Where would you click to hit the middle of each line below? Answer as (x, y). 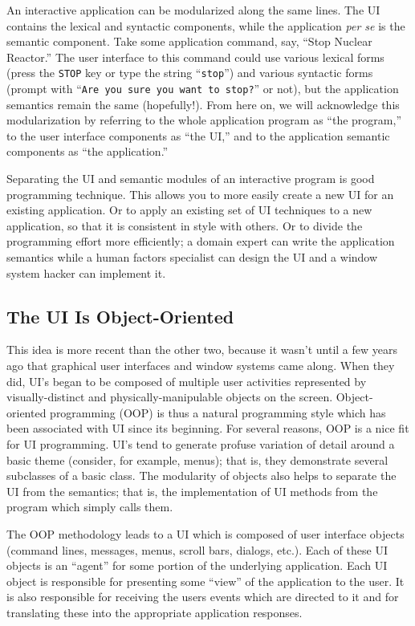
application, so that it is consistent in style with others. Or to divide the (185, 225)
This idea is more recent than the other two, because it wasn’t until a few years (202, 350)
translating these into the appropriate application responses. (155, 612)
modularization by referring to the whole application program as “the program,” (204, 120)
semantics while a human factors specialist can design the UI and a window (192, 257)
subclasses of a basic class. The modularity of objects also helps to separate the (201, 476)
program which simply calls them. (90, 507)
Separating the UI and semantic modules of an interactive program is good (191, 179)
